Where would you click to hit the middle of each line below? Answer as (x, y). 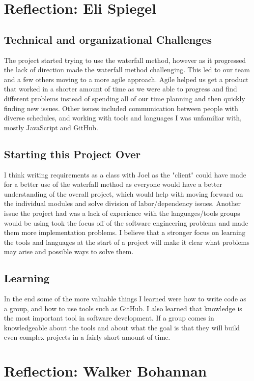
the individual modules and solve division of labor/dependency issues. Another (123, 203)
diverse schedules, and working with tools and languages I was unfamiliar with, (123, 118)
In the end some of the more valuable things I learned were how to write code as (125, 299)
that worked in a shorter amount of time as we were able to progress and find (121, 89)
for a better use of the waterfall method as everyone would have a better (113, 184)
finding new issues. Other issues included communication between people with (121, 108)
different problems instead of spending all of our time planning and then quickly (125, 98)
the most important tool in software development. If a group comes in (109, 318)
